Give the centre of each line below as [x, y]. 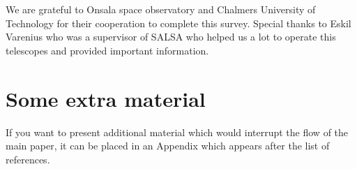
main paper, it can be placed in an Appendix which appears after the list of [168, 146]
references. [28, 159]
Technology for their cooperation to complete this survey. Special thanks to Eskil [178, 23]
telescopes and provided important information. [107, 50]
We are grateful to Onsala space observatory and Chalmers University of [161, 9]
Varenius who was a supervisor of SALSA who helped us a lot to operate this [171, 37]
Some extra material [106, 98]
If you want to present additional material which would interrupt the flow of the [177, 132]
